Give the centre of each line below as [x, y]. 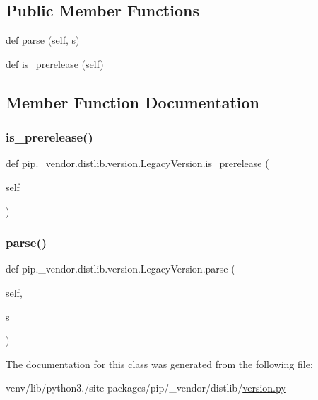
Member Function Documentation [133, 102]
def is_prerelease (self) [55, 63]
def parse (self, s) [43, 40]
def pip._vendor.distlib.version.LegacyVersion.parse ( [120, 269]
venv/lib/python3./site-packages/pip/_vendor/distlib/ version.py [146, 388]
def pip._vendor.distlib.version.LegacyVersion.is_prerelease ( [137, 163]
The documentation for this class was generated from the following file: [159, 364]
